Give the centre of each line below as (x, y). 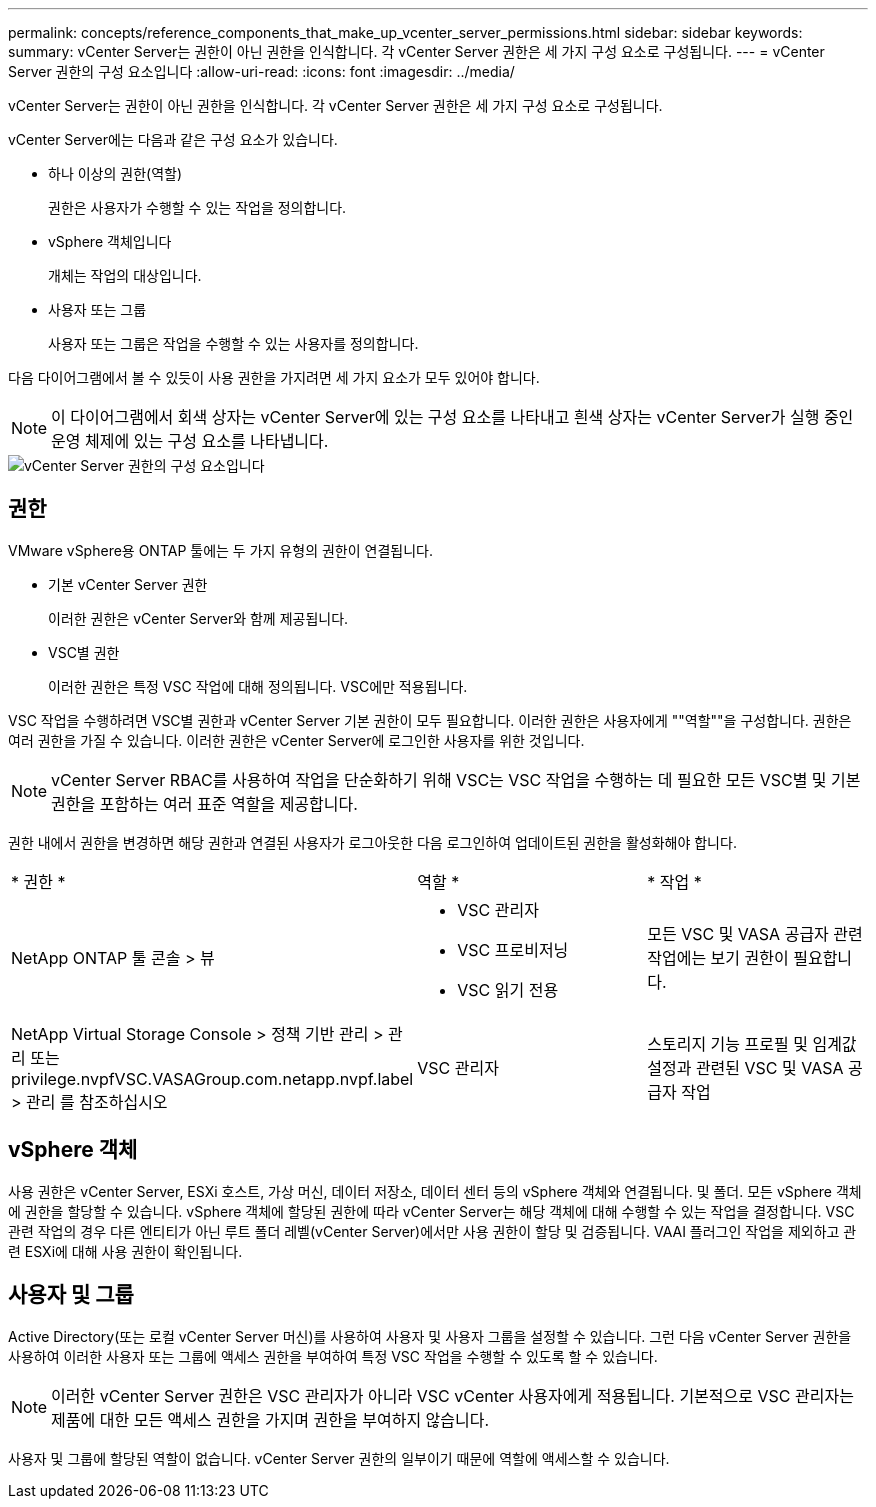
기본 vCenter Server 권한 (128, 584)
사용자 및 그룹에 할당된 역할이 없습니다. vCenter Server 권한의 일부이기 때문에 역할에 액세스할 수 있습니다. (339, 1458)
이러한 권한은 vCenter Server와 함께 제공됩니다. (198, 618)
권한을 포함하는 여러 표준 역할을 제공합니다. (204, 803)
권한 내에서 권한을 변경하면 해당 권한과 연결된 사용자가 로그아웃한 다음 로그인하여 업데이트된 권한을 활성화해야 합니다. (372, 842)
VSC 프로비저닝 (513, 949)
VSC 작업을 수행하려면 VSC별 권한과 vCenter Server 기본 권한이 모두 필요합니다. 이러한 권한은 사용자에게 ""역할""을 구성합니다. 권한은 (430, 720)
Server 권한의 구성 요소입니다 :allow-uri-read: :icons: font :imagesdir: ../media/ (261, 71)
